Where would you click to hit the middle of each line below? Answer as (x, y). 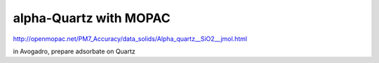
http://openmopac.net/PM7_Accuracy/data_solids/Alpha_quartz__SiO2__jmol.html (130, 39)
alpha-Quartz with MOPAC (92, 18)
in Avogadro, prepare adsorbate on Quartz (74, 51)
